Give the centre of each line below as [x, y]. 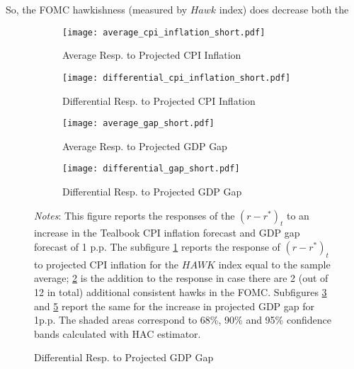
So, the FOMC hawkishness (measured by [97, 9]
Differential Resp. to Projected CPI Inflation [159, 100]
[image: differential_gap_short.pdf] [151, 169]
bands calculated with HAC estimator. [118, 333]
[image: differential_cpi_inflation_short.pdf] [177, 78]
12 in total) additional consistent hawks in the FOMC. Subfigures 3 [181, 291]
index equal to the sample [274, 264]
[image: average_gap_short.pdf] [138, 124]
